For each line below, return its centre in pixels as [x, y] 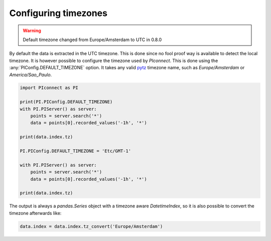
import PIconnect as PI [49, 88]
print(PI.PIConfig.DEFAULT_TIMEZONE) [66, 102]
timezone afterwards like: [35, 213]
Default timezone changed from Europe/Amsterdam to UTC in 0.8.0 [92, 40]
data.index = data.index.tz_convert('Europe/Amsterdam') [91, 226]
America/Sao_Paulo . [31, 75]
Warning [32, 31]
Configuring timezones [58, 13]
